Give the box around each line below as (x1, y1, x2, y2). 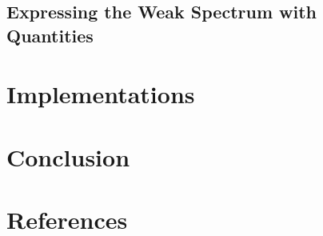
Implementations (6, 78, 195, 110)
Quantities (6, 22, 94, 47)
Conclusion (6, 140, 130, 173)
